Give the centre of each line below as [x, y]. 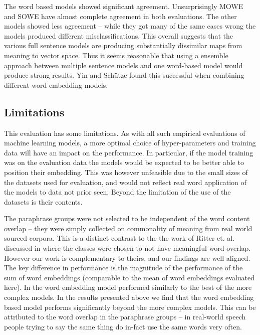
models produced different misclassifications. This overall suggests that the [118, 35]
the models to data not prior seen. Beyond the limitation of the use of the [117, 192]
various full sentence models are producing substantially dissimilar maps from [123, 45]
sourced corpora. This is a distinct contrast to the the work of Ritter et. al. [119, 238]
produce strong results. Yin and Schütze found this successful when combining [124, 75]
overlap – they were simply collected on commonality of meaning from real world [128, 228]
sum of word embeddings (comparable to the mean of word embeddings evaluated [129, 277]
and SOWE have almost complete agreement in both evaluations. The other [120, 16]
